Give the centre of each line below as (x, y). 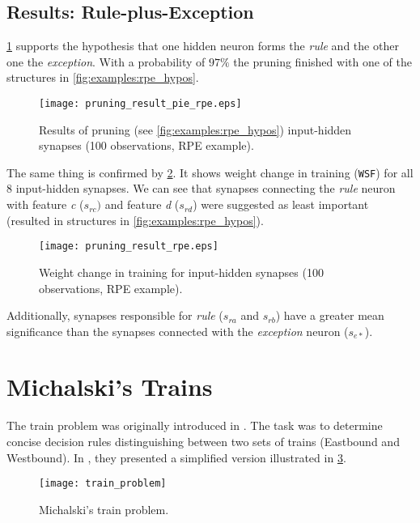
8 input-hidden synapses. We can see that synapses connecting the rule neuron (201, 188)
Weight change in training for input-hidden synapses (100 (181, 272)
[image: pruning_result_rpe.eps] (129, 247)
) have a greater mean (330, 315)
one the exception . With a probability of (106, 61)
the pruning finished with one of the (322, 61)
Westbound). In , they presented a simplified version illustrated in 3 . (176, 457)
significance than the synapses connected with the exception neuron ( (178, 331)
